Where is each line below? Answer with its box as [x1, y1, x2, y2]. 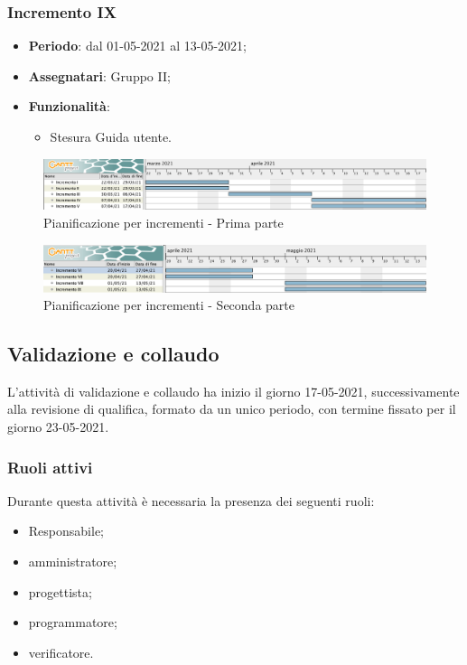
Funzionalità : [28, 97, 110, 116]
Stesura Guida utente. [50, 127, 172, 145]
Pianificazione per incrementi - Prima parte [43, 212, 284, 231]
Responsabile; [28, 521, 104, 540]
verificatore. [28, 642, 94, 661]
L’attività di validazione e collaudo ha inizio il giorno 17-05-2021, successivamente [7, 381, 460, 400]
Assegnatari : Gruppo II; [28, 66, 171, 85]
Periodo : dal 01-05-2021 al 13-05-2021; [28, 36, 247, 55]
